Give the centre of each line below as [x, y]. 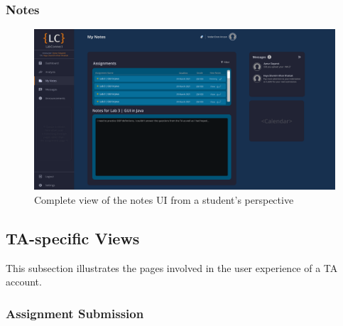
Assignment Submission [75, 313]
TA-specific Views [73, 238]
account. [24, 282]
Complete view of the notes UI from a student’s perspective [164, 199]
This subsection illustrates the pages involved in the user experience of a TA [172, 267]
